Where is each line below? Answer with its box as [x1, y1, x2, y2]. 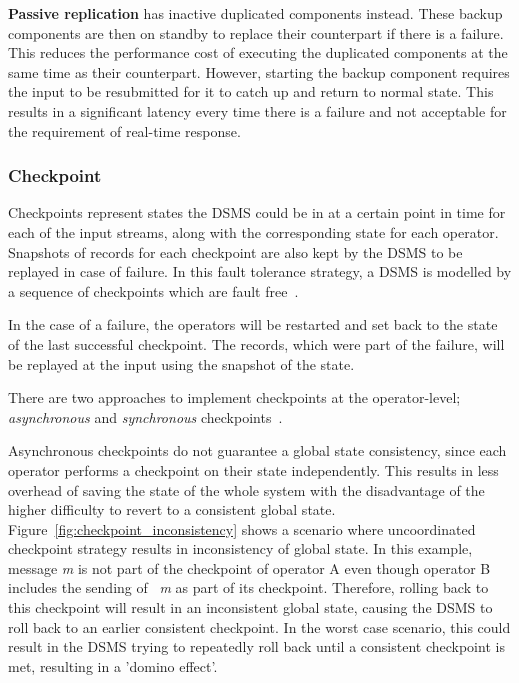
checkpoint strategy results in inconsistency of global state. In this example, [8, 538, 473, 559]
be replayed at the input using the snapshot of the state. [8, 353, 355, 374]
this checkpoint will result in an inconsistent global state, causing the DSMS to [8, 597, 493, 618]
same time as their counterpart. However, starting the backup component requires [8, 61, 510, 82]
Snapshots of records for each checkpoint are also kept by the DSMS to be [8, 241, 463, 262]
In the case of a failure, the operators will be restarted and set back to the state [8, 314, 498, 335]
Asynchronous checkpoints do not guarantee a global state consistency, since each [8, 440, 507, 461]
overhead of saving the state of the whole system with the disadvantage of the [8, 479, 485, 500]
